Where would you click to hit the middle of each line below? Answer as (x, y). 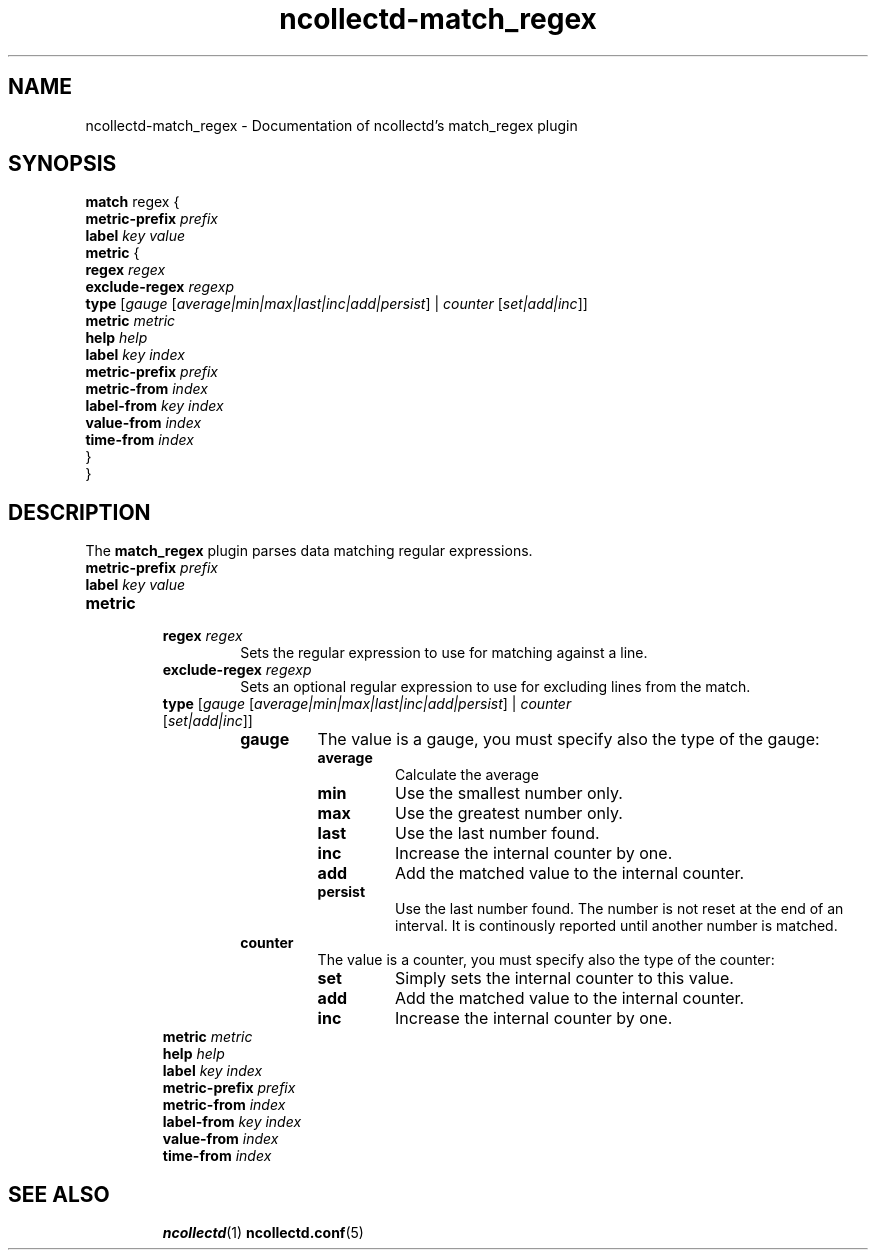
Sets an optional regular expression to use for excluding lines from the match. (495, 687)
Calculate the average (467, 775)
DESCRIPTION (79, 512)
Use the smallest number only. (508, 793)
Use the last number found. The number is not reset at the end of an (619, 909)
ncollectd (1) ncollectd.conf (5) (263, 1233)
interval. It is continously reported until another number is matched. (616, 926)
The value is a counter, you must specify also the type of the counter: (546, 960)
